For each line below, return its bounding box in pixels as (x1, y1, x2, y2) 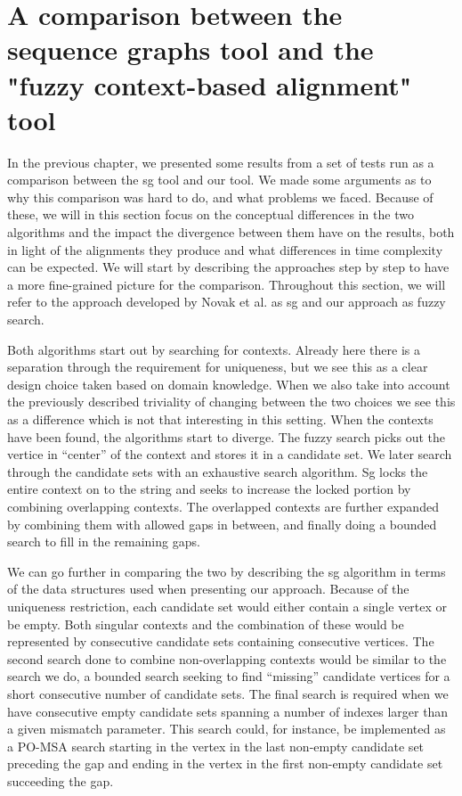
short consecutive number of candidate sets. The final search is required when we (7, 684, 449, 702)
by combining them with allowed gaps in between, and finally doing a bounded (7, 514, 437, 533)
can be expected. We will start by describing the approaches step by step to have (7, 258, 450, 276)
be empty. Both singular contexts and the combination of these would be (7, 614, 404, 633)
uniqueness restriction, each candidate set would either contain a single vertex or (7, 596, 448, 615)
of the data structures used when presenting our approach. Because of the (7, 579, 409, 598)
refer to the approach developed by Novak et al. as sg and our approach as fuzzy (7, 292, 446, 311)
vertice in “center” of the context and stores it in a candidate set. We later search (7, 445, 452, 464)
